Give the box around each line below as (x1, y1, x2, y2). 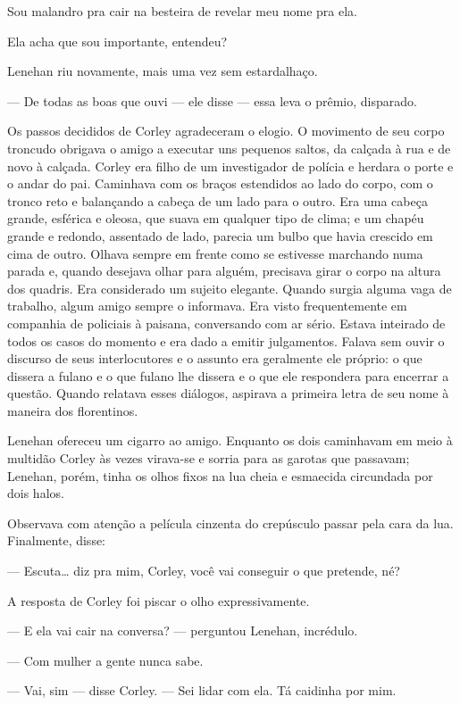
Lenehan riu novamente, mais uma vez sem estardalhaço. (7, 62, 318, 80)
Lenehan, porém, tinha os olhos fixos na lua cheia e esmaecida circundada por (7, 466, 433, 485)
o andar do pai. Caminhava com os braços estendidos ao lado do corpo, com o (7, 174, 433, 193)
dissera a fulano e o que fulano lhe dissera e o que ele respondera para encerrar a (7, 366, 449, 385)
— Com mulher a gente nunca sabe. (7, 651, 204, 669)
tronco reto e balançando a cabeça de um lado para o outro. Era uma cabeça (7, 191, 428, 210)
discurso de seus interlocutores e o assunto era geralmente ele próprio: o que (7, 349, 422, 368)
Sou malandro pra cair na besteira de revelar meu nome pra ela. (7, 2, 357, 20)
